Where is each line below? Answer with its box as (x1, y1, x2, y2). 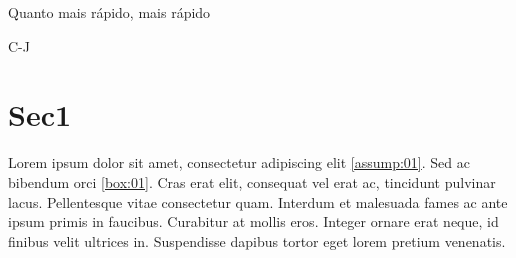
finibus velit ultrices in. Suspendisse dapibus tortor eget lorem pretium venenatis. (8, 230, 506, 251)
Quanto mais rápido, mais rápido (8, 2, 211, 22)
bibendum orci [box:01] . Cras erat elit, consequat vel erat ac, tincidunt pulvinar (8, 171, 496, 192)
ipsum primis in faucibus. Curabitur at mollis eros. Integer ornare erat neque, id (8, 211, 499, 232)
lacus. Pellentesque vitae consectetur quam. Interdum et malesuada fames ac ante (8, 191, 508, 212)
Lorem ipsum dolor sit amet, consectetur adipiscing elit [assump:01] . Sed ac (8, 152, 470, 173)
